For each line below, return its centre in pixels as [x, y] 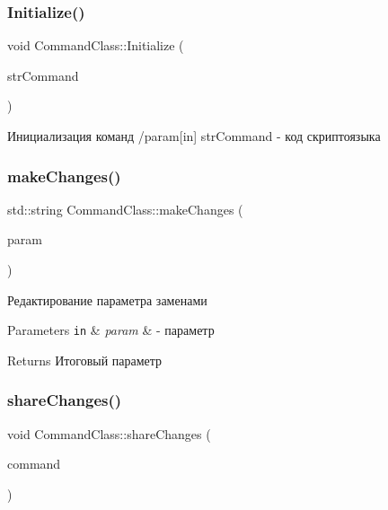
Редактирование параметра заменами [107, 299]
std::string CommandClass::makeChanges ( [125, 209]
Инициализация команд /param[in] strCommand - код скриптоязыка [194, 136]
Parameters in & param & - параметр [111, 330]
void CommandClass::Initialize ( [96, 45]
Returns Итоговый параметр [85, 360]
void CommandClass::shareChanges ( [109, 433]
